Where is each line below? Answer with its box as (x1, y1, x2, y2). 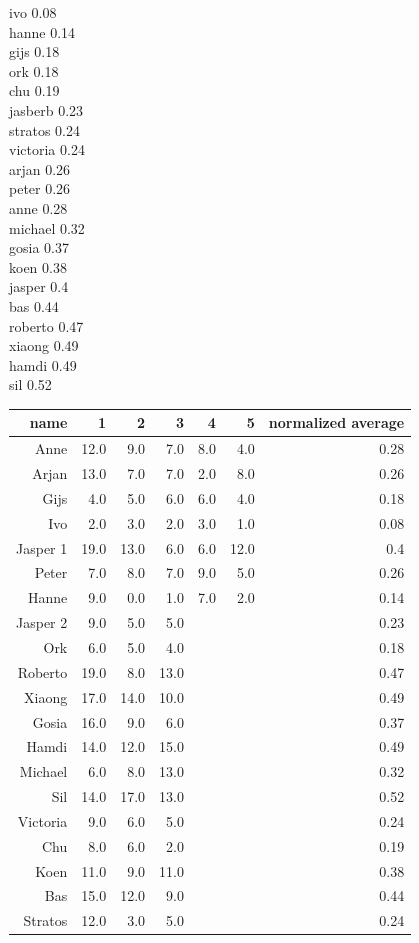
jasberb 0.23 (9, 99, 84, 120)
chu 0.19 (9, 80, 60, 101)
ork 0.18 (9, 60, 59, 81)
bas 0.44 (9, 295, 59, 316)
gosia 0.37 (9, 237, 69, 258)
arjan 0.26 (9, 158, 71, 179)
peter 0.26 (9, 178, 71, 199)
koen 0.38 (9, 256, 67, 277)
